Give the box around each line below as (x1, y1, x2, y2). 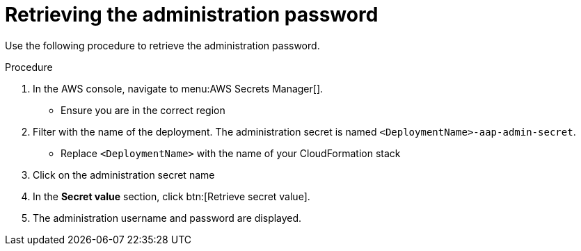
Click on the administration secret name (33, 168, 215, 181)
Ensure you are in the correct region (61, 104, 225, 116)
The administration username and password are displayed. (33, 211, 302, 224)
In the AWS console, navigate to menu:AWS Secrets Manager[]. (33, 82, 324, 95)
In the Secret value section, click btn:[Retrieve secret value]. (33, 190, 310, 202)
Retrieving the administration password (5, 3, 379, 26)
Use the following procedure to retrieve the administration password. (5, 39, 320, 51)
